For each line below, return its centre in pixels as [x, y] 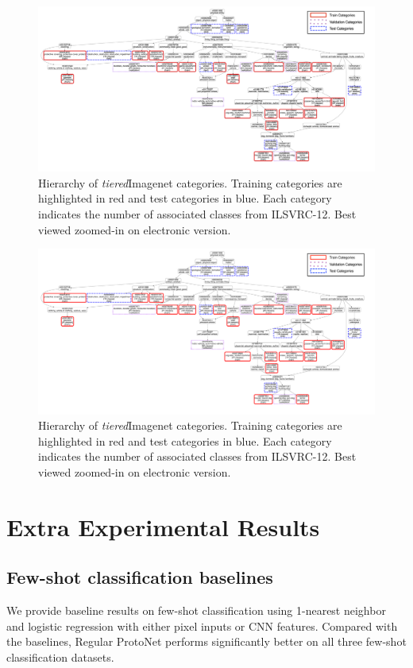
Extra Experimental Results [163, 526]
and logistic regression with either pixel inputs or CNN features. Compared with [202, 626]
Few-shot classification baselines [140, 577]
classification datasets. [60, 656]
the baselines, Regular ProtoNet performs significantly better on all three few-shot [206, 641]
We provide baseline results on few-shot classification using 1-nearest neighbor [196, 610]
